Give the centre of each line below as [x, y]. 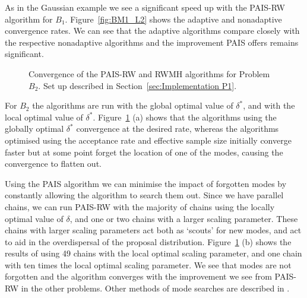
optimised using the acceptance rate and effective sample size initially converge [148, 140]
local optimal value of [44, 117]
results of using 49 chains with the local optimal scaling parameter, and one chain [153, 253]
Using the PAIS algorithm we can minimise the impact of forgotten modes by [146, 183]
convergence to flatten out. [53, 164]
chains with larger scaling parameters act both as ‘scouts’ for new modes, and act [153, 230]
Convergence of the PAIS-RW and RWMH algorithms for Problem [149, 73]
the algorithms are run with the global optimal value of [133, 105]
